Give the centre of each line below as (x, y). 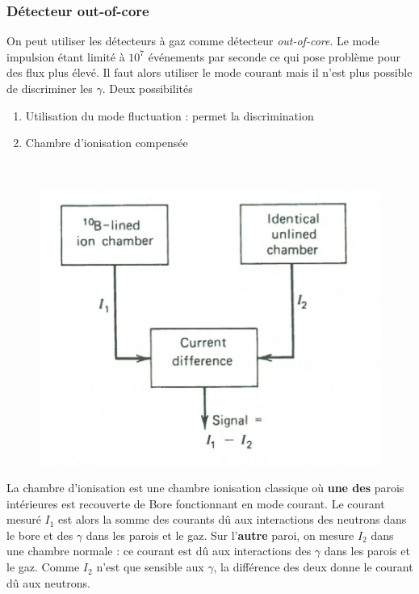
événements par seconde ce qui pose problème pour (274, 56)
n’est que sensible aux (150, 567)
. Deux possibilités (147, 88)
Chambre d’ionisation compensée (107, 143)
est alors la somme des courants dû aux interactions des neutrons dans (233, 519)
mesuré (24, 519)
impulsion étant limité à (66, 56)
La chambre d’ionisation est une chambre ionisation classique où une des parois (205, 488)
